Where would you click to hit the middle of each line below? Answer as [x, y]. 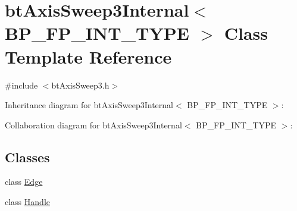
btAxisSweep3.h [80, 85]
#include [21, 85]
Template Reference [88, 56]
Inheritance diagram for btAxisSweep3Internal [89, 105]
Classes [27, 157]
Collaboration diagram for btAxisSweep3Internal [93, 125]
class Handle [27, 202]
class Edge [24, 182]
